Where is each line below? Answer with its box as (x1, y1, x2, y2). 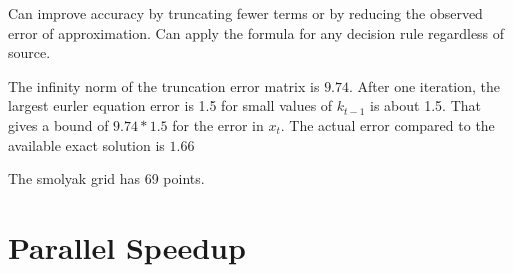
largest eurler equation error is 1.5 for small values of (8, 95, 333, 116)
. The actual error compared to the (280, 114, 495, 135)
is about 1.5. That (370, 95, 481, 116)
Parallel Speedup (8, 226, 246, 267)
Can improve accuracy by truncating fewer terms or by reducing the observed (8, 3, 483, 23)
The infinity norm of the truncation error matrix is (8, 75, 320, 96)
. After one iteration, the (349, 75, 501, 96)
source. (8, 42, 51, 63)
